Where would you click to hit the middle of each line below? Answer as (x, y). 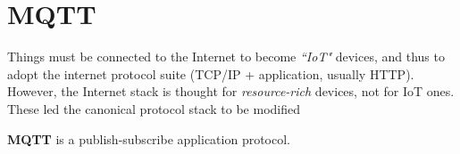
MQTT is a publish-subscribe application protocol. (149, 138)
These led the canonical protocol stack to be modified (154, 108)
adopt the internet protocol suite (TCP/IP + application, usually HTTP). (211, 73)
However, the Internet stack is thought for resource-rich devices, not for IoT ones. (231, 91)
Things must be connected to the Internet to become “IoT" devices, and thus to (226, 57)
